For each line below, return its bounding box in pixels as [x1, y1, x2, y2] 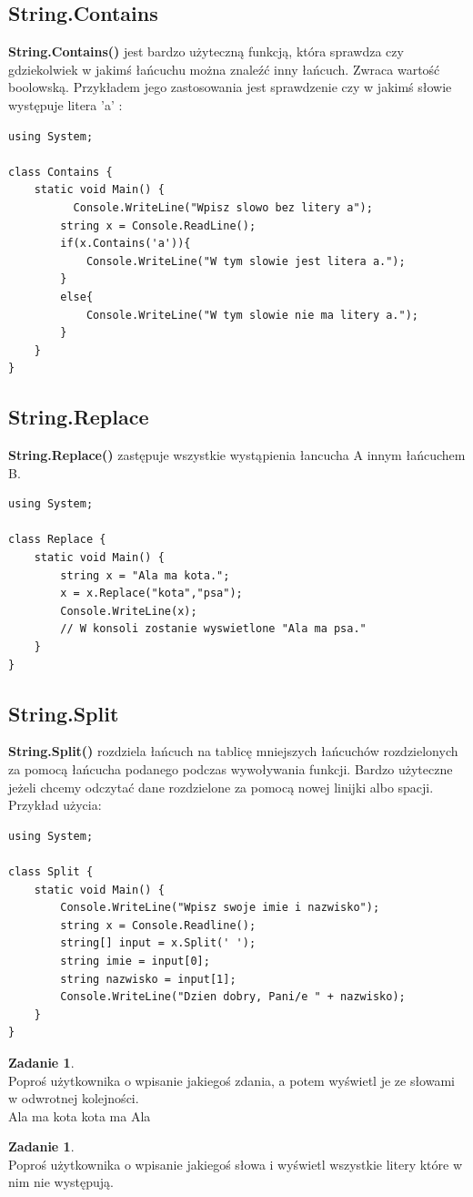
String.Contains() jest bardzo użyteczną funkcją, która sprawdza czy [8, 42, 404, 61]
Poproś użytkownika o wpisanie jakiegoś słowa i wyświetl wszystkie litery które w [8, 1154, 462, 1173]
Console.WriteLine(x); [60, 604, 197, 618]
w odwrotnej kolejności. [8, 1089, 139, 1108]
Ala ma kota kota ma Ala [8, 1106, 151, 1125]
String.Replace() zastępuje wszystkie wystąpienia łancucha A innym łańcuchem [8, 445, 466, 465]
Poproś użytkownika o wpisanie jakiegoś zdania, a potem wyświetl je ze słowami [8, 1070, 455, 1090]
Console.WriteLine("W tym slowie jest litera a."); [86, 254, 406, 268]
